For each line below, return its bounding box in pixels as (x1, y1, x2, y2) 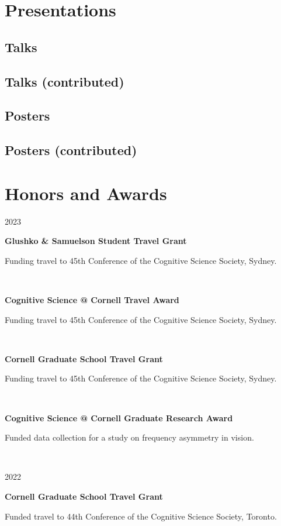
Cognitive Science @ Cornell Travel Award (5, 294, 179, 305)
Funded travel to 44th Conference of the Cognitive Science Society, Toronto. (5, 510, 277, 522)
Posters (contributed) (5, 141, 137, 159)
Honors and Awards (5, 181, 167, 205)
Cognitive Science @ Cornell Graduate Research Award (5, 411, 233, 424)
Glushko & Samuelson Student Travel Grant (5, 235, 187, 247)
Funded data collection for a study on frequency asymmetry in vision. (5, 431, 254, 444)
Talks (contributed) (5, 72, 124, 90)
